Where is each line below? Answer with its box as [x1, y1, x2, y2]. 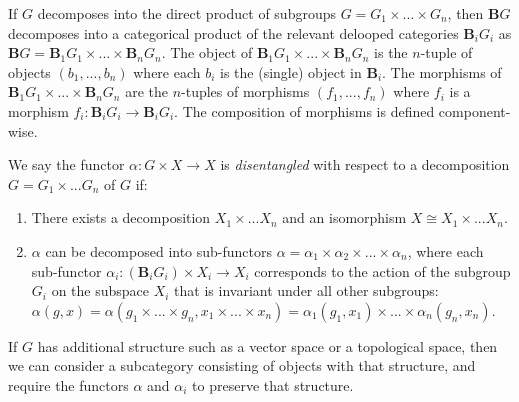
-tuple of [420, 42, 473, 63]
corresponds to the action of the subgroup [254, 260, 511, 281]
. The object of [161, 42, 253, 63]
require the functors [8, 374, 129, 395]
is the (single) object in [220, 61, 362, 82]
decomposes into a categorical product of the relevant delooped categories [8, 22, 459, 43]
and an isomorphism [282, 207, 407, 228]
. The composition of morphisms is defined [174, 100, 435, 121]
